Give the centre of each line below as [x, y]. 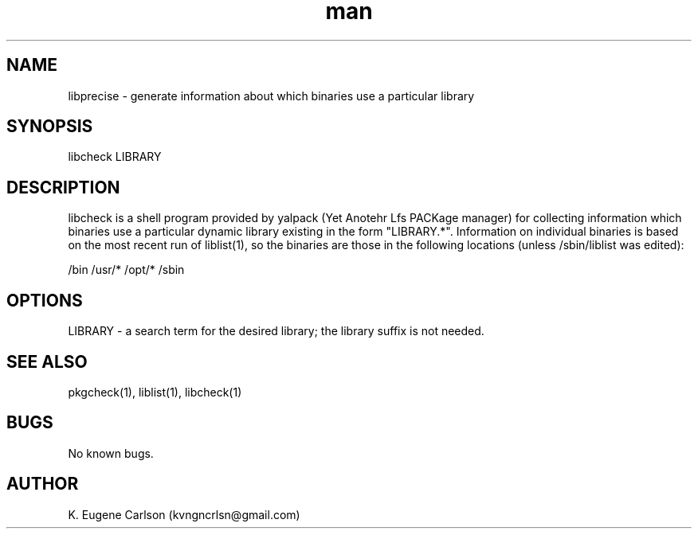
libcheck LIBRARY [115, 157]
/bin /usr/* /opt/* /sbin [126, 270]
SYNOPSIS [50, 127]
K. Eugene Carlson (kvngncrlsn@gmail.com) [184, 514]
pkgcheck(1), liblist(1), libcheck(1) [155, 392]
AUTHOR [43, 484]
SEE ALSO [47, 361]
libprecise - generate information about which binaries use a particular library [271, 96]
